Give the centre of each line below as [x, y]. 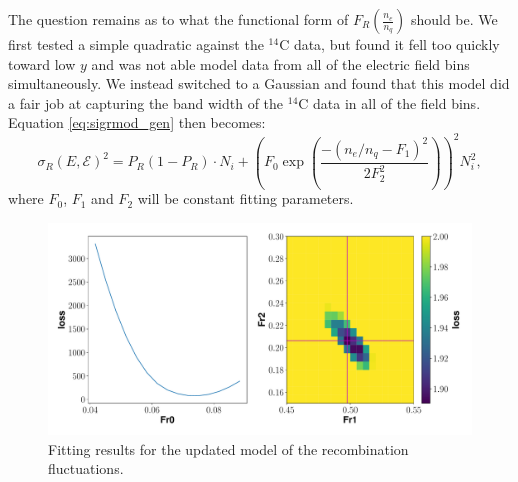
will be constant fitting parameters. [245, 198]
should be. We [454, 19]
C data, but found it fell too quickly [389, 44]
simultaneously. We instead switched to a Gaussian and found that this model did [259, 83]
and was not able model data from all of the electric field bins [280, 63]
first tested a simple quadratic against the [136, 44]
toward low [42, 63]
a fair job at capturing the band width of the [146, 102]
